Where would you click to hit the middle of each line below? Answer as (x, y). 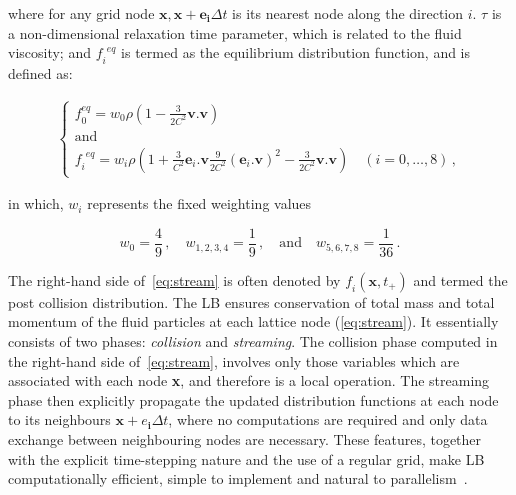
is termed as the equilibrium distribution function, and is (296, 52)
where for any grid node (81, 13)
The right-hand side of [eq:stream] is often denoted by (174, 279)
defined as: (40, 72)
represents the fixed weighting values (199, 203)
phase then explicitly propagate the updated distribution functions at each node (253, 399)
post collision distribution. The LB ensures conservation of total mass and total (251, 301)
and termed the (460, 279)
